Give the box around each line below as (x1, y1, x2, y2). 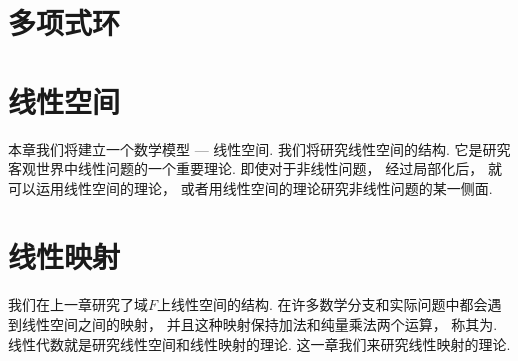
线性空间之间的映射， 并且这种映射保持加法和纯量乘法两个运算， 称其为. (21, 314, 498, 334)
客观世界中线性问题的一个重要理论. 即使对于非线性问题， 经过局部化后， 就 (8, 158, 502, 179)
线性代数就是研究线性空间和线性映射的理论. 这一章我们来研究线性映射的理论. (8, 333, 511, 354)
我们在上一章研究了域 (8, 294, 148, 315)
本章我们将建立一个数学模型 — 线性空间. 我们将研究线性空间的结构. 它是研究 (8, 138, 511, 159)
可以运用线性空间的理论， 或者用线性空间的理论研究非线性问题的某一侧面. (8, 177, 493, 198)
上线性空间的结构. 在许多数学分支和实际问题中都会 (157, 294, 488, 315)
